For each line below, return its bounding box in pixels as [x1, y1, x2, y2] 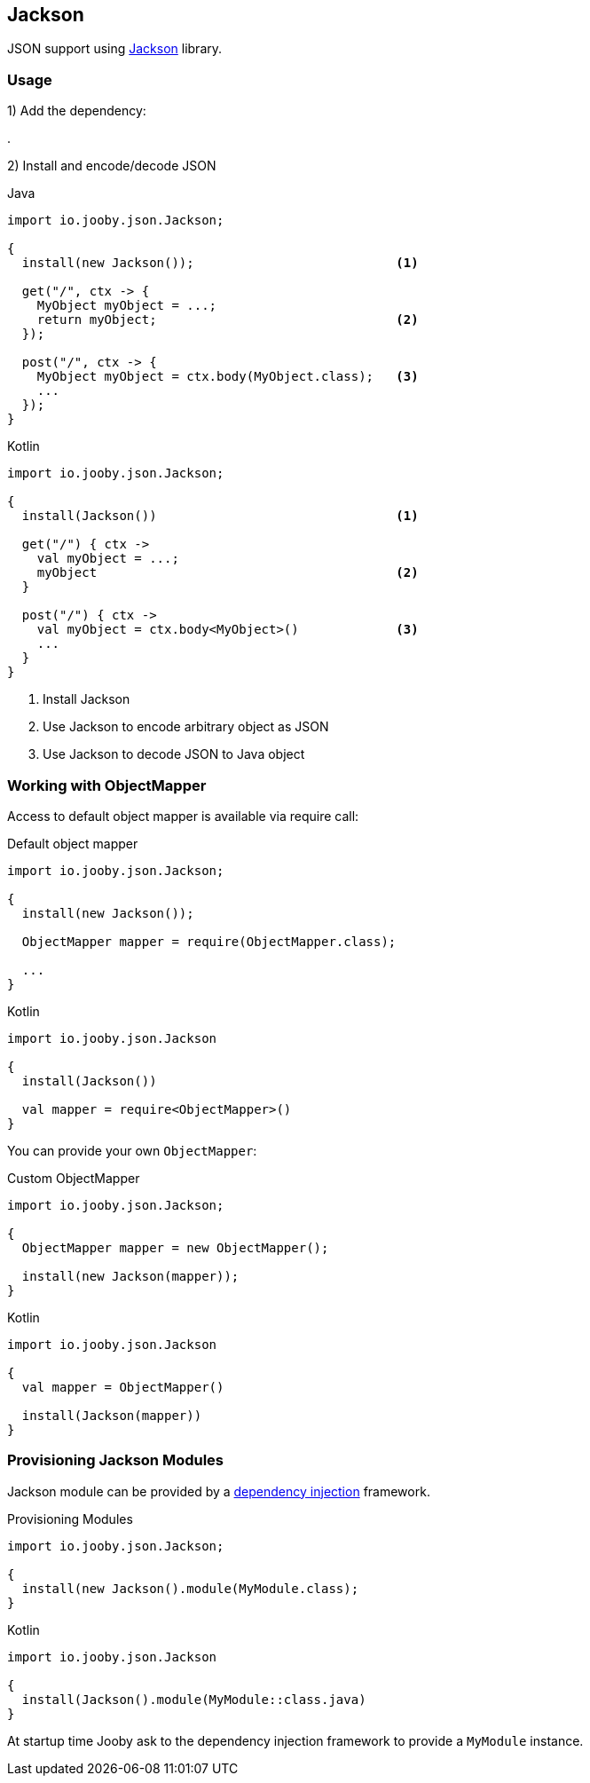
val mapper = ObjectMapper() [21, 1379, 224, 1394]
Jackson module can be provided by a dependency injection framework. [7, 1483, 430, 1499]
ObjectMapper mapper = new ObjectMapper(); [21, 1240, 329, 1255]
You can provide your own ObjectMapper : [7, 1142, 257, 1158]
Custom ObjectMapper [7, 1170, 140, 1186]
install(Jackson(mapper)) [21, 1408, 202, 1423]
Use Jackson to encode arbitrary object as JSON [43, 719, 329, 735]
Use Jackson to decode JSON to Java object [43, 746, 305, 762]
